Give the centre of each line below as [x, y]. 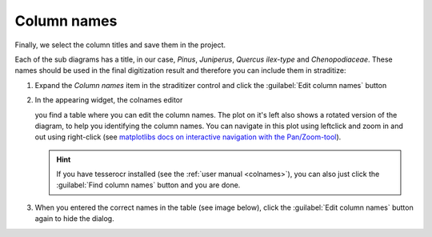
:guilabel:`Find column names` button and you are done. [148, 185]
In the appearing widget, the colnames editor [109, 100]
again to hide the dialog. [75, 219]
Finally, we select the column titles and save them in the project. [120, 45]
